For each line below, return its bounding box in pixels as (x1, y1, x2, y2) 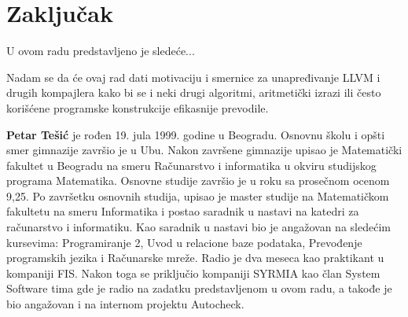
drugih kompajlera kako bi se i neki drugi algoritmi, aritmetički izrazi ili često (6, 84, 381, 101)
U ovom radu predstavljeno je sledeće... (6, 42, 195, 59)
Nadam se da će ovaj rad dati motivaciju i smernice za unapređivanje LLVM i (6, 68, 380, 85)
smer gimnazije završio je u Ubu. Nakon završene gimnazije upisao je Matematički (6, 142, 402, 158)
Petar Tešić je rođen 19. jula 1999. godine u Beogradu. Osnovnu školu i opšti (6, 126, 385, 142)
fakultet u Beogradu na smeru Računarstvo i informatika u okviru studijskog (6, 157, 377, 173)
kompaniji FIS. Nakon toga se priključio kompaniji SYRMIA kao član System (6, 264, 380, 281)
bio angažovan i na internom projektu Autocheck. (6, 296, 244, 312)
